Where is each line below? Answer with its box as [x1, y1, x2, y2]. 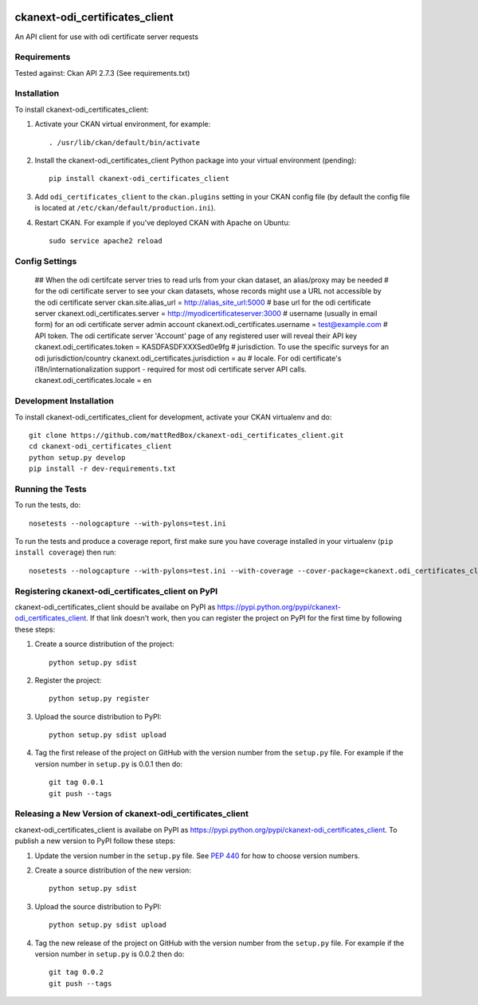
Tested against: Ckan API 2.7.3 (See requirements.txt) [14, 68, 190, 77]
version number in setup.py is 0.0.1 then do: [34, 759, 183, 769]
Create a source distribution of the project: [34, 639, 174, 649]
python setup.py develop [29, 453, 126, 462]
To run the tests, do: [14, 500, 81, 510]
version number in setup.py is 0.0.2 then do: [34, 949, 185, 959]
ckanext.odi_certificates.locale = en [34, 376, 152, 385]
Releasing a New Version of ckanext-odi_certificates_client [14, 808, 249, 819]
